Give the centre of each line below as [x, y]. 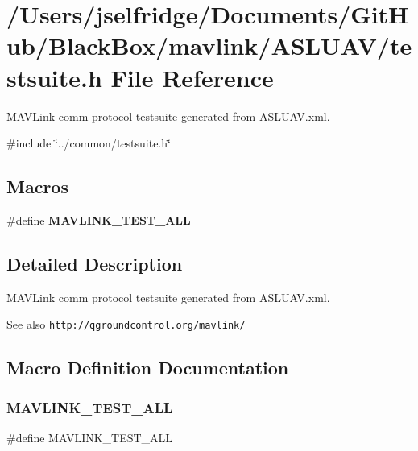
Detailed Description [95, 263]
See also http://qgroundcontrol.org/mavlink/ [126, 324]
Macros [37, 186]
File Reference [192, 77]
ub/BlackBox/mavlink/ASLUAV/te [209, 46]
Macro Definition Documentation [148, 368]
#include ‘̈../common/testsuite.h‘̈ [89, 143]
